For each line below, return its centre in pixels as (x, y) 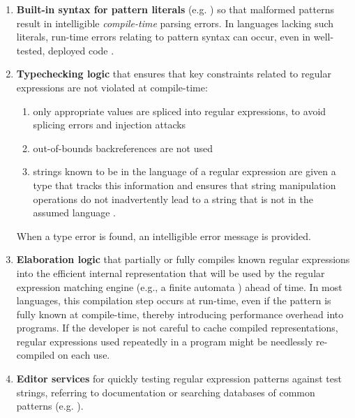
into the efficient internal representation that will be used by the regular (171, 273)
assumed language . (74, 212)
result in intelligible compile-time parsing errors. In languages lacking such (175, 23)
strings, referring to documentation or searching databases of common (166, 392)
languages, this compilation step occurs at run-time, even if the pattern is (174, 300)
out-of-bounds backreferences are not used (123, 148)
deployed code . (81, 50)
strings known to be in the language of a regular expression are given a (184, 171)
